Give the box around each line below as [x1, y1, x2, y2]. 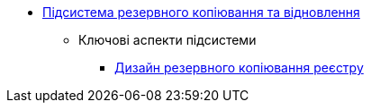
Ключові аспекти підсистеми [78, 32, 257, 47]
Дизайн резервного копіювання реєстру [114, 60, 364, 75]
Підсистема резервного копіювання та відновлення [42, 4, 360, 20]
